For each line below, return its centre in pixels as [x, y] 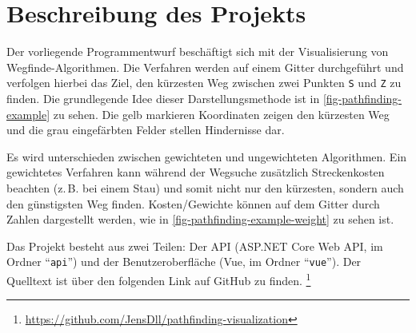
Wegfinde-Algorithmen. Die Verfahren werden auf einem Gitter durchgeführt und [205, 67]
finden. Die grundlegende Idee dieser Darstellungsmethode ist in [163, 98]
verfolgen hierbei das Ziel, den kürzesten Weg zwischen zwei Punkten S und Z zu [204, 83]
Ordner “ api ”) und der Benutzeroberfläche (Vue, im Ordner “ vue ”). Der [184, 262]
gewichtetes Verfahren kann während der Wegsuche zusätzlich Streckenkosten [196, 172]
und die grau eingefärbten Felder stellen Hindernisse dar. [146, 130]
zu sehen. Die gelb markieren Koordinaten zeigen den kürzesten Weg [221, 114]
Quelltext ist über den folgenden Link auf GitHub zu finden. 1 [159, 279]
